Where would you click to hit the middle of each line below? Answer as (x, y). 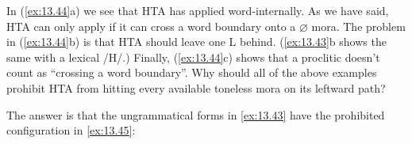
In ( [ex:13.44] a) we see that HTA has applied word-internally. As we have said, (198, 10)
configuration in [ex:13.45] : (71, 130)
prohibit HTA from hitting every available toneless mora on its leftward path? (196, 87)
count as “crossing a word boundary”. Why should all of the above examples (192, 72)
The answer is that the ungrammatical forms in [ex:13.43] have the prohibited (196, 114)
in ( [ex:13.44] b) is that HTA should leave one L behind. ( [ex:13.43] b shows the (196, 42)
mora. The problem (358, 26)
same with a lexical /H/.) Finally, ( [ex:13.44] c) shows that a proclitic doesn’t (193, 57)
